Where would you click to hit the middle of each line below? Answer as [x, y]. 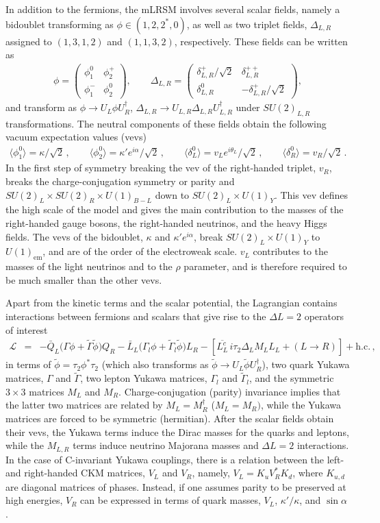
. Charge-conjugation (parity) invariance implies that [230, 391]
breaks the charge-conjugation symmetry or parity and [120, 181]
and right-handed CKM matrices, [75, 473]
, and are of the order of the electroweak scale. [140, 251]
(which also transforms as [155, 364]
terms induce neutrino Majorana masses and [166, 445]
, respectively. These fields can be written [261, 41]
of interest [27, 329]
